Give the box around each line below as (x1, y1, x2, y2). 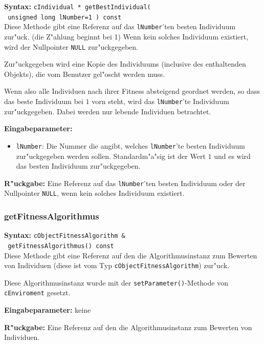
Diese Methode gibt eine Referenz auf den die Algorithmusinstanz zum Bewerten (4, 250, 257, 260)
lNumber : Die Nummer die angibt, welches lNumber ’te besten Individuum (16, 140, 245, 151)
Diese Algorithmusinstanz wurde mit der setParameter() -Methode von (4, 277, 228, 288)
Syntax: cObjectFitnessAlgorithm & (4, 230, 125, 240)
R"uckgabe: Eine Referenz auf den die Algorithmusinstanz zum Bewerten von (4, 321, 252, 332)
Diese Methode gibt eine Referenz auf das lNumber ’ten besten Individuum (4, 21, 236, 32)
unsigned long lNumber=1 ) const (8, 13, 122, 21)
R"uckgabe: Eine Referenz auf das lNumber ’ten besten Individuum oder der (4, 177, 246, 188)
